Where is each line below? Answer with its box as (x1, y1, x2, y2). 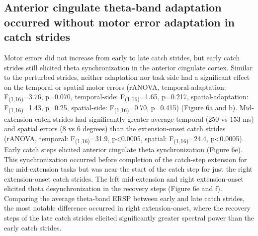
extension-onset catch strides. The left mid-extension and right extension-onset (4, 173, 244, 184)
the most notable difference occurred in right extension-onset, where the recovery (4, 203, 251, 213)
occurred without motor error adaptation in (4, 14, 235, 29)
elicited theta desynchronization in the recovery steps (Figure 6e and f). (4, 183, 222, 194)
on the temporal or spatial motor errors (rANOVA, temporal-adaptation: (4, 81, 226, 92)
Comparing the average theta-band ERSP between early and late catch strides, (4, 193, 245, 203)
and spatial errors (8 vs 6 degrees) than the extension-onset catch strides (4, 123, 226, 134)
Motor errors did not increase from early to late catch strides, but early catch (4, 52, 240, 62)
